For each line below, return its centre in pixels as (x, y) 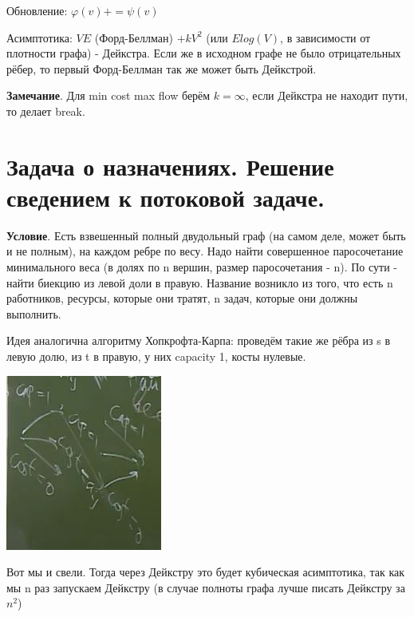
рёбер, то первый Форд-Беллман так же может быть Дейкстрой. (162, 68)
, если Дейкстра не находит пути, (327, 95)
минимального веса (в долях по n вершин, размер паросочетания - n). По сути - (202, 267)
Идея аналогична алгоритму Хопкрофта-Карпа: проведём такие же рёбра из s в (199, 340)
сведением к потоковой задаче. (166, 197)
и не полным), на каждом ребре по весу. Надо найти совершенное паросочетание (205, 251)
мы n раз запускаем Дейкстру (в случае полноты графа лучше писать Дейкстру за (206, 587)
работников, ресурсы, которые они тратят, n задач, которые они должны (182, 298)
